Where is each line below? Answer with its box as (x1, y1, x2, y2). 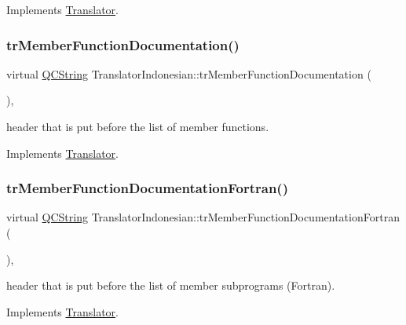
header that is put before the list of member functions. (6, 119, 269, 134)
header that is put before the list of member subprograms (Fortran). (6, 277, 335, 294)
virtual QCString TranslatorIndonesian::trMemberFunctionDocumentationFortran (6, 209, 400, 225)
